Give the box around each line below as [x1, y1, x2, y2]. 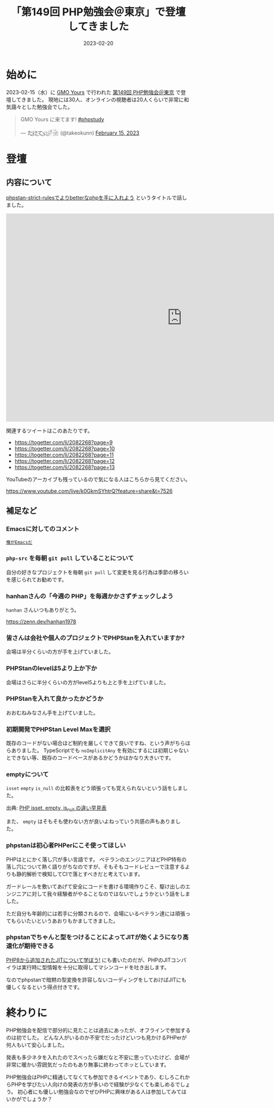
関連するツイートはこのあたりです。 [6, 427, 93, 434]
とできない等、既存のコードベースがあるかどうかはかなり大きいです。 [6, 754, 174, 761]
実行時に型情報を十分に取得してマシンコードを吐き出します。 [21, 963, 170, 970]
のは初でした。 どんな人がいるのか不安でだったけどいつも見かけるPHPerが [6, 1034, 187, 1041]
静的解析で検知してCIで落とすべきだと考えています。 [16, 870, 143, 877]
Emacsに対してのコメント [6, 525, 80, 533]
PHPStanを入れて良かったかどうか [6, 695, 104, 703]
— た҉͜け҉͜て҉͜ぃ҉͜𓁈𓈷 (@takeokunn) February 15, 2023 [20, 129, 139, 136]
